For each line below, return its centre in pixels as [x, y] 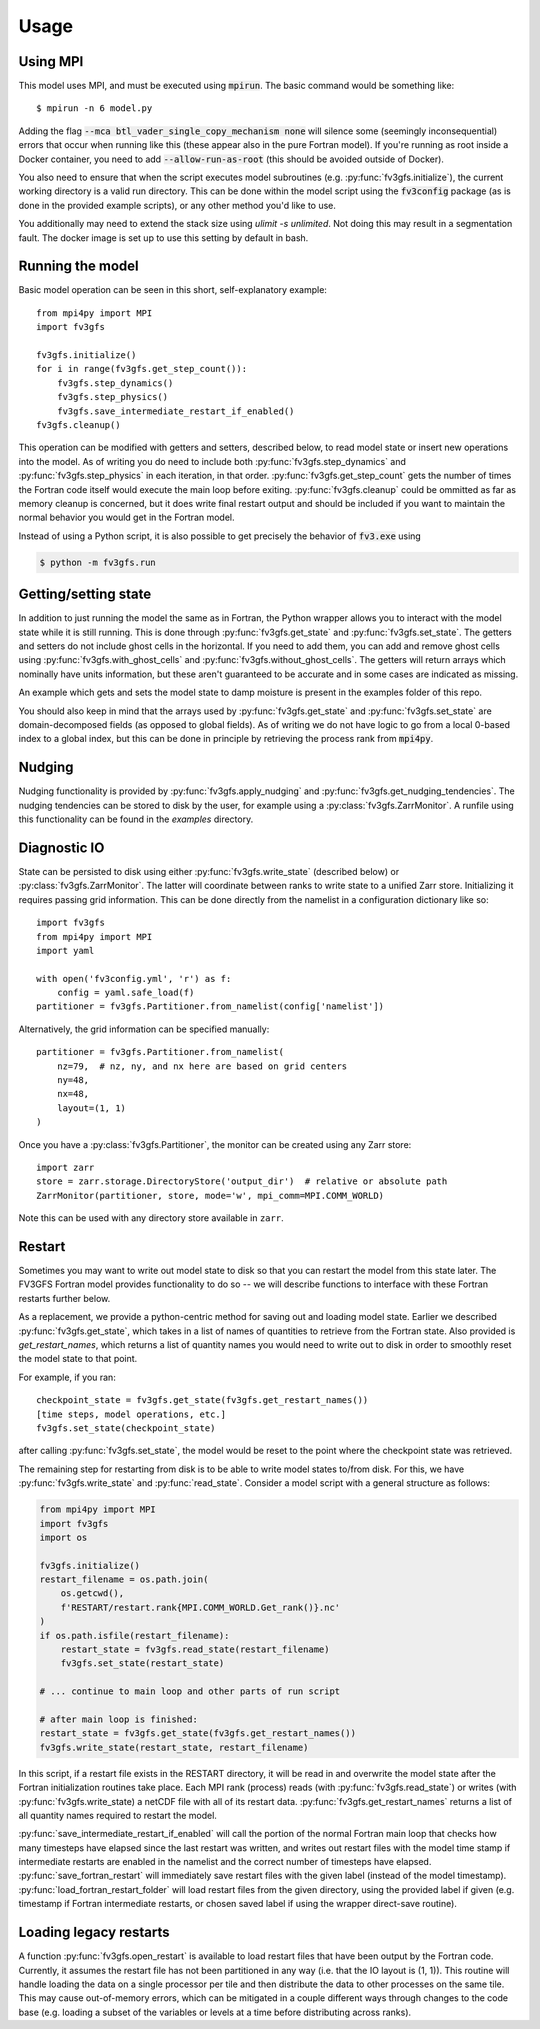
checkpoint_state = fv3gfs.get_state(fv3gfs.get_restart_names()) [202, 1400]
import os [63, 1537]
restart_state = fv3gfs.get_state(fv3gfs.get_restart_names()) [198, 1733]
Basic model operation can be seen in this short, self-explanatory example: [172, 290]
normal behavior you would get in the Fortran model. [126, 517]
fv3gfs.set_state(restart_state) [142, 1663]
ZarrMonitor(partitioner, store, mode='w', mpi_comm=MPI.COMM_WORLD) [210, 1195]
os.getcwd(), [92, 1593]
